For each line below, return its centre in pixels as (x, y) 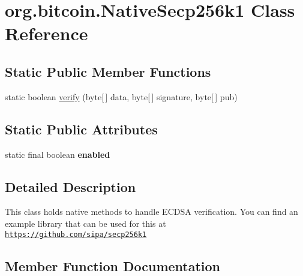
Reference (46, 33)
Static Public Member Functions (108, 71)
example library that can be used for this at (85, 223)
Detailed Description (70, 186)
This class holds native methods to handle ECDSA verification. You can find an (151, 211)
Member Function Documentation (113, 265)
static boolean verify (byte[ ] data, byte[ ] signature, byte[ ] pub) (121, 96)
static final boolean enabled (58, 154)
